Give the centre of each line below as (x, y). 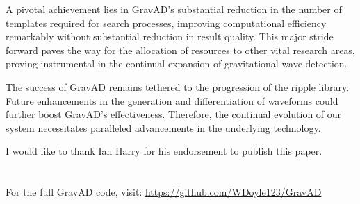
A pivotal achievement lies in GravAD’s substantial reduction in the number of (174, 9)
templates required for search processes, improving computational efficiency (166, 23)
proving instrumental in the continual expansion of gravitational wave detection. (177, 63)
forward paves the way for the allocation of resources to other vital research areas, (180, 50)
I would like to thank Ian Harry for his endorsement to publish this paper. (164, 151)
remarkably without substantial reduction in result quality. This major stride (170, 36)
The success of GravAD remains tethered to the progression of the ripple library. (178, 86)
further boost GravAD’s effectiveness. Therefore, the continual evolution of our (174, 114)
